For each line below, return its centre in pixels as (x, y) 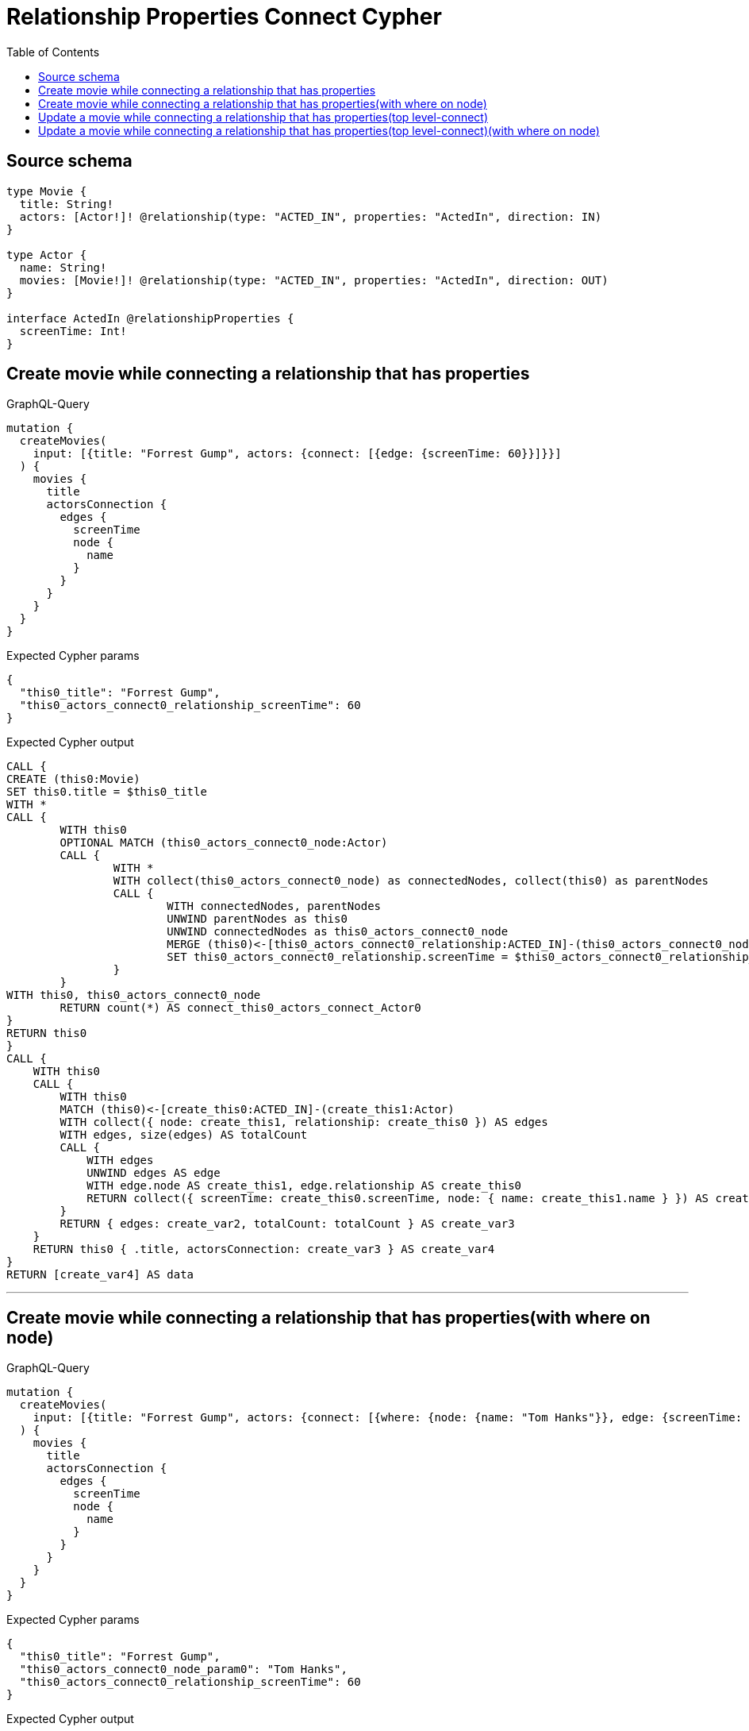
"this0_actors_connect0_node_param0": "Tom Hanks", (183, 1669)
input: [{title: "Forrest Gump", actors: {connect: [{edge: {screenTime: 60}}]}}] (297, 454)
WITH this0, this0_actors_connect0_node (134, 995)
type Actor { (47, 254)
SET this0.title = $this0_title (107, 792)
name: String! (63, 267)
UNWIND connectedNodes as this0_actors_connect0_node (338, 932)
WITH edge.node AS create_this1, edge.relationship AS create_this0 (304, 1186)
